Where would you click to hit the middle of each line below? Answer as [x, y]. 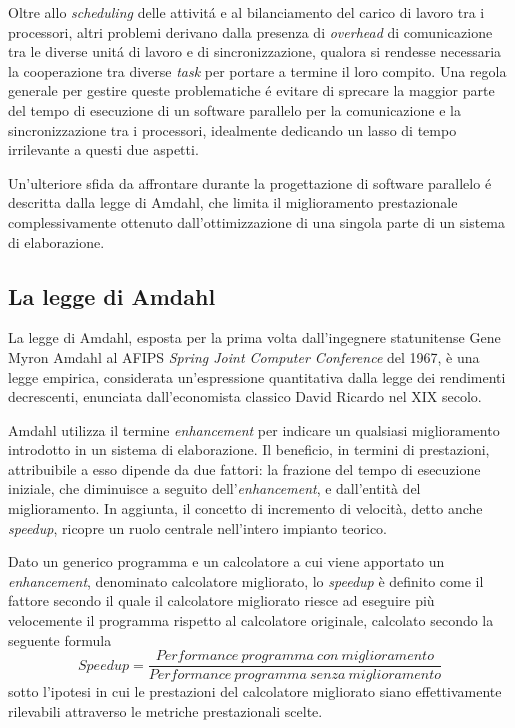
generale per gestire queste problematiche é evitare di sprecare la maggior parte [251, 90]
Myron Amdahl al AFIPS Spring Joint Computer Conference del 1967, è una [244, 356]
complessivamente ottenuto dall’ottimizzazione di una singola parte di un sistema [257, 221]
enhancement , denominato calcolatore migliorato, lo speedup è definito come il [246, 580]
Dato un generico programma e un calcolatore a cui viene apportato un [226, 561]
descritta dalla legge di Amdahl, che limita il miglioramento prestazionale [233, 202]
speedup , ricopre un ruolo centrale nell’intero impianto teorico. [197, 527]
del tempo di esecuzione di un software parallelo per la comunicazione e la [234, 109]
